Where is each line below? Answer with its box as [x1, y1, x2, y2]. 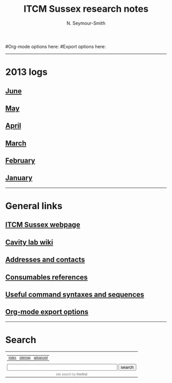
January [5, 174, 33, 183]
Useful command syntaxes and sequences [5, 290, 144, 299]
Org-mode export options [5, 308, 89, 316]
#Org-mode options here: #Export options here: [5, 43, 106, 49]
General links [5, 200, 62, 212]
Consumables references [5, 273, 88, 281]
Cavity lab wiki [5, 238, 53, 247]
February [5, 156, 35, 165]
